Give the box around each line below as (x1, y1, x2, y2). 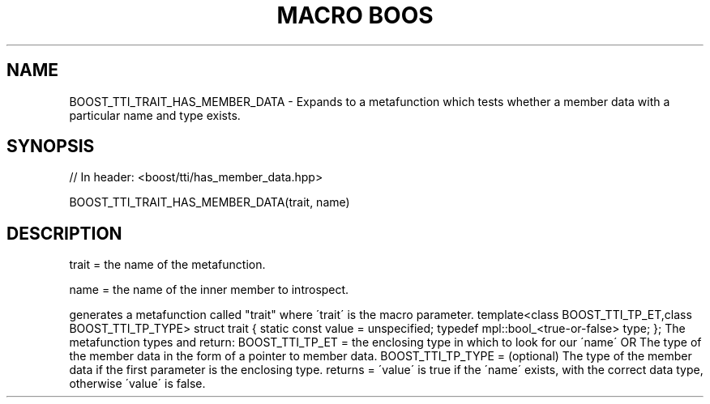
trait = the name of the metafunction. (69, 257, 266, 272)
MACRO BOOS (276, 2, 434, 29)
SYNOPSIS (6, 136, 95, 157)
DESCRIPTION (6, 223, 122, 244)
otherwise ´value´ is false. (69, 376, 206, 391)
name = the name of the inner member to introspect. (69, 283, 349, 297)
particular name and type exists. (69, 108, 241, 122)
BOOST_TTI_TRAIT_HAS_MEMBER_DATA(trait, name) (69, 195, 350, 210)
